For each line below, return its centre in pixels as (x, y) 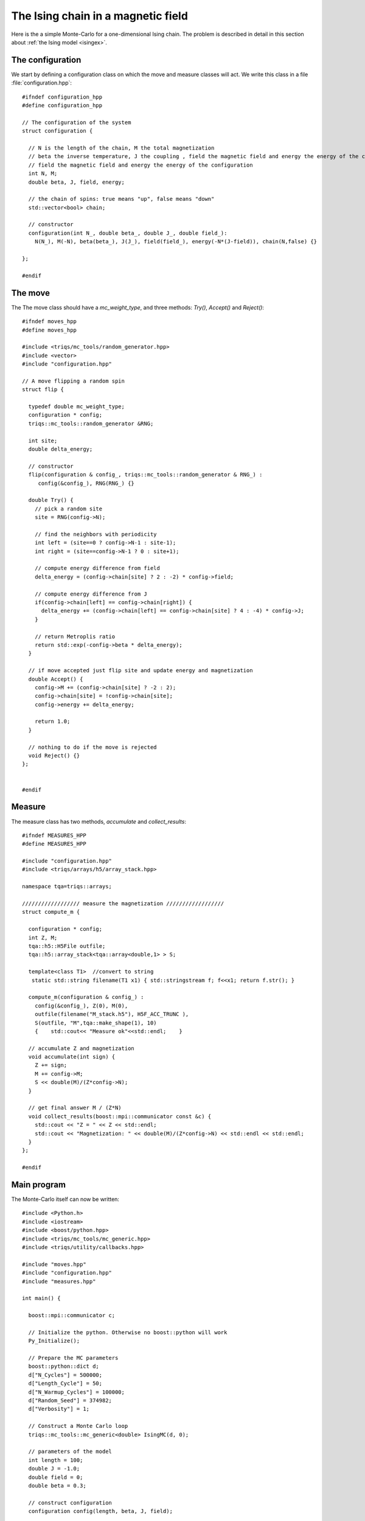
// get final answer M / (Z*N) (75, 1108)
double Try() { (51, 500)
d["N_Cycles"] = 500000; (65, 1375)
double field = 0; (56, 1477)
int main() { (41, 1298)
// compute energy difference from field (97, 568)
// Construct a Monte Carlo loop (78, 1426)
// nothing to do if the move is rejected (93, 747)
